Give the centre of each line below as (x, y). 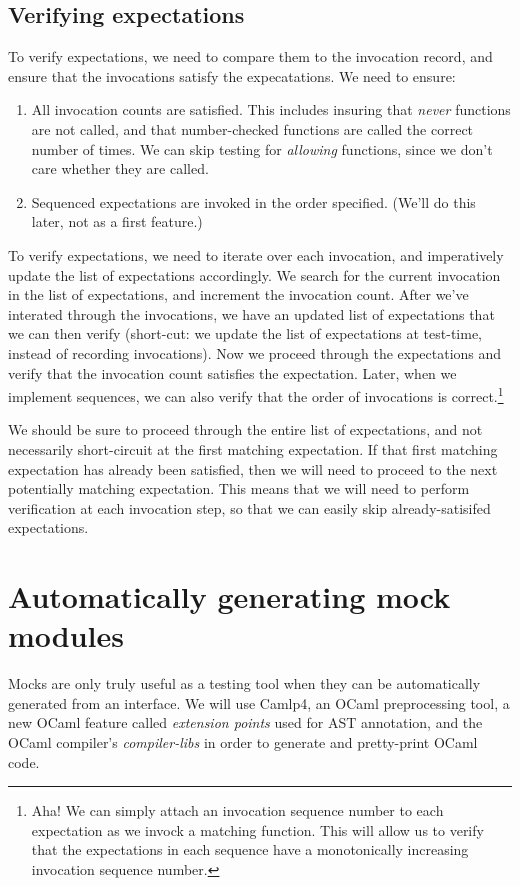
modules (66, 635)
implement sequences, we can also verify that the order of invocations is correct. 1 (256, 394)
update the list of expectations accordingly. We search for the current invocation (254, 274)
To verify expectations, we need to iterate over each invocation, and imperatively (256, 254)
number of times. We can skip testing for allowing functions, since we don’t (262, 148)
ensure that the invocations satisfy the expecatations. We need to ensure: (232, 75)
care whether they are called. (120, 168)
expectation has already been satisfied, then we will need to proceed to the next (253, 468)
